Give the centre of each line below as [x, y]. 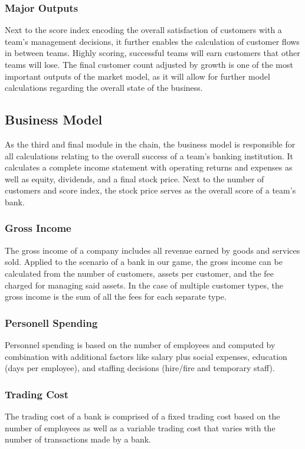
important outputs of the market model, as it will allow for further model [137, 76]
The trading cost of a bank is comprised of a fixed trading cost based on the [142, 416]
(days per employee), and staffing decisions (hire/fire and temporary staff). [140, 368]
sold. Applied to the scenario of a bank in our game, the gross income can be [144, 262]
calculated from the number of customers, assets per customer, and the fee [139, 273]
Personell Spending [51, 322]
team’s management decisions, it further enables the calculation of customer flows [152, 41]
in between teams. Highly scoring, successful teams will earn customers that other [152, 53]
